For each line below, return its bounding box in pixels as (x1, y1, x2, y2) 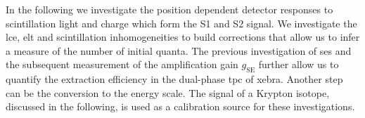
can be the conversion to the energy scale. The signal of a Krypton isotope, (6, 85, 330, 100)
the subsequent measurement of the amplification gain (6, 57, 238, 72)
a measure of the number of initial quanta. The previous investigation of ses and (6, 43, 352, 58)
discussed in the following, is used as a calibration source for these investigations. (6, 99, 355, 114)
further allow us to (258, 57, 339, 72)
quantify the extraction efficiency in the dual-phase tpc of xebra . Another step (6, 72, 343, 86)
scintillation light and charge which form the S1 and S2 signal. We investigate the (6, 15, 357, 30)
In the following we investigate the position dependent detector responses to (6, 2, 333, 16)
